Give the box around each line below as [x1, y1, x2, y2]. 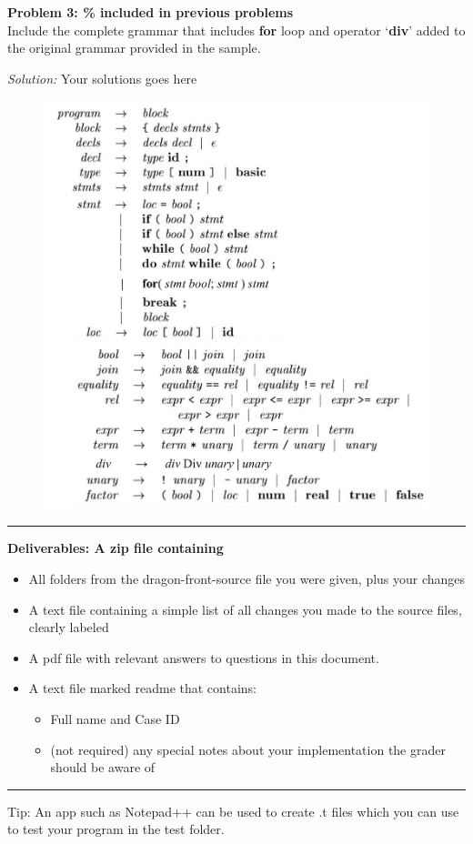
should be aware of [50, 758, 156, 777]
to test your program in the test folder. [7, 819, 225, 839]
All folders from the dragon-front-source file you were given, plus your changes [28, 569, 466, 588]
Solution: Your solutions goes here [7, 68, 197, 87]
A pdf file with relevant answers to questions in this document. [28, 648, 379, 667]
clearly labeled [28, 618, 109, 637]
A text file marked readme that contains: [28, 678, 257, 698]
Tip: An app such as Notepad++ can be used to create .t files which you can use [7, 801, 459, 820]
